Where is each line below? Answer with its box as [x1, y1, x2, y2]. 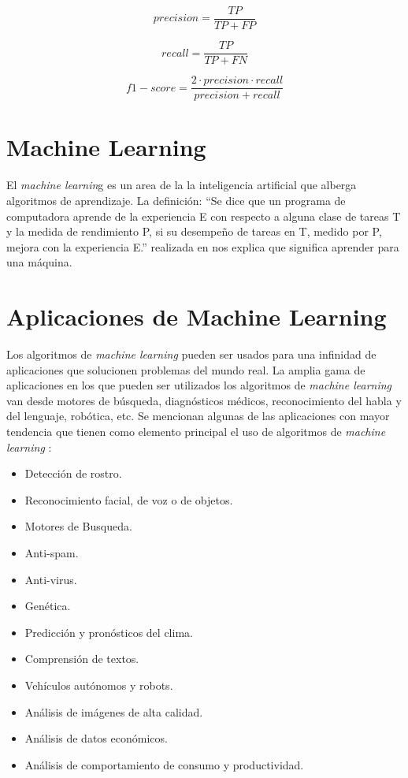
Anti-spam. [24, 544, 79, 560]
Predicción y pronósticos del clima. [24, 624, 193, 640]
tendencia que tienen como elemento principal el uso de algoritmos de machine [6, 423, 386, 439]
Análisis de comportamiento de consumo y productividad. [24, 756, 304, 772]
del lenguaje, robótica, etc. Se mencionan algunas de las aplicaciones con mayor [6, 408, 390, 424]
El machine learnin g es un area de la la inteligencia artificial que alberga [6, 177, 357, 193]
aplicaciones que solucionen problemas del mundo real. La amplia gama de [6, 361, 365, 378]
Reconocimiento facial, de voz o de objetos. [24, 491, 233, 508]
